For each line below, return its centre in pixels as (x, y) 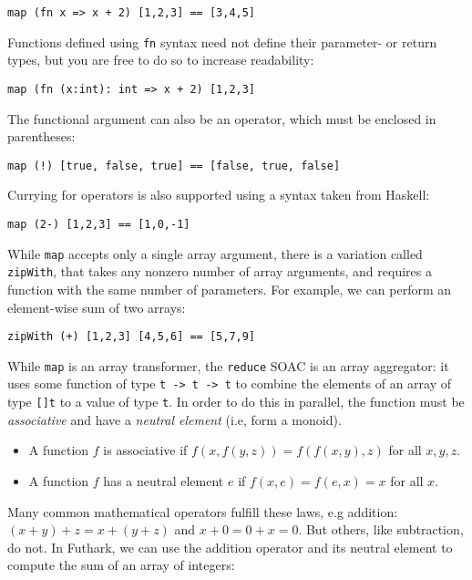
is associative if (145, 450)
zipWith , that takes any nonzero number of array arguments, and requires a (220, 271)
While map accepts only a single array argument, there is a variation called (215, 253)
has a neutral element (164, 480)
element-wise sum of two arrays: (97, 307)
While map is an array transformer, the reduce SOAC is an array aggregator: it (228, 365)
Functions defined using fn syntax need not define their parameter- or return (222, 41)
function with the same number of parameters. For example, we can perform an (230, 289)
